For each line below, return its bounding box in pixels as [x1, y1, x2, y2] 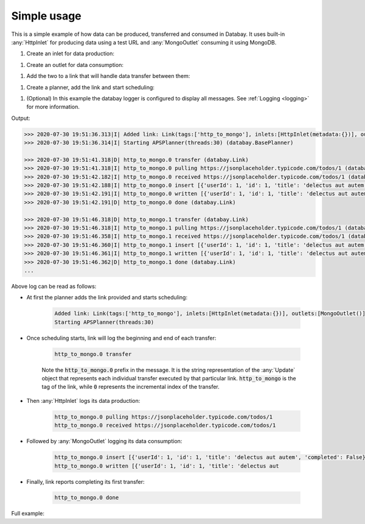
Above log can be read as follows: [11, 282, 97, 290]
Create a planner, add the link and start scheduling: [26, 83, 155, 91]
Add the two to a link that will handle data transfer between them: [26, 72, 190, 80]
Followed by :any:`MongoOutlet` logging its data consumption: [26, 438, 182, 445]
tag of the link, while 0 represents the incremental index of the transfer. [41, 383, 220, 391]
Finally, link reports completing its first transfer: [26, 478, 145, 485]
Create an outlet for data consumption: [26, 61, 124, 68]
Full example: [11, 510, 45, 517]
